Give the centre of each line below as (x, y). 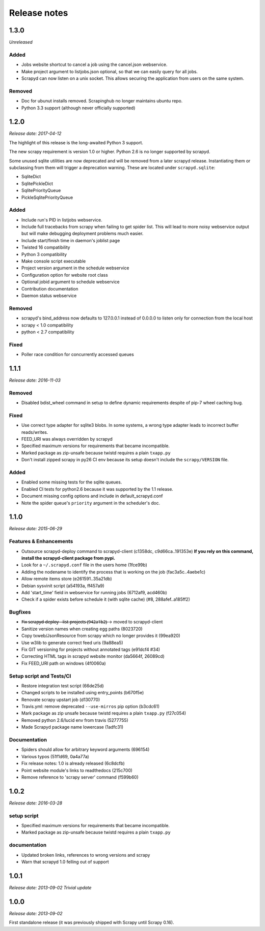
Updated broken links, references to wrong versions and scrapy (86, 855)
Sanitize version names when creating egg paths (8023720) (82, 629)
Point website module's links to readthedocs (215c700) (77, 770)
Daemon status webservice (49, 295)
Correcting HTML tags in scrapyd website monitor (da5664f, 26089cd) (93, 656)
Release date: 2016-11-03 (35, 380)
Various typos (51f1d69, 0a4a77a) (55, 756)
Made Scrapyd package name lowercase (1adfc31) (72, 727)
